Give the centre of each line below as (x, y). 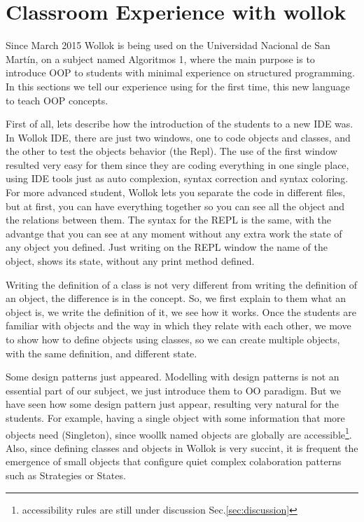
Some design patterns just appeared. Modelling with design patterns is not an (173, 377)
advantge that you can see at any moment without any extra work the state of (174, 233)
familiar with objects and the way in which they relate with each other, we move (178, 325)
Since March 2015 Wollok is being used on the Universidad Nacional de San (168, 45)
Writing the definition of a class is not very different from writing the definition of (182, 284)
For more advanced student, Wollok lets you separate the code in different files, (176, 192)
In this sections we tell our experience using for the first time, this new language (178, 86)
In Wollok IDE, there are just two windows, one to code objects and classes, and (178, 137)
